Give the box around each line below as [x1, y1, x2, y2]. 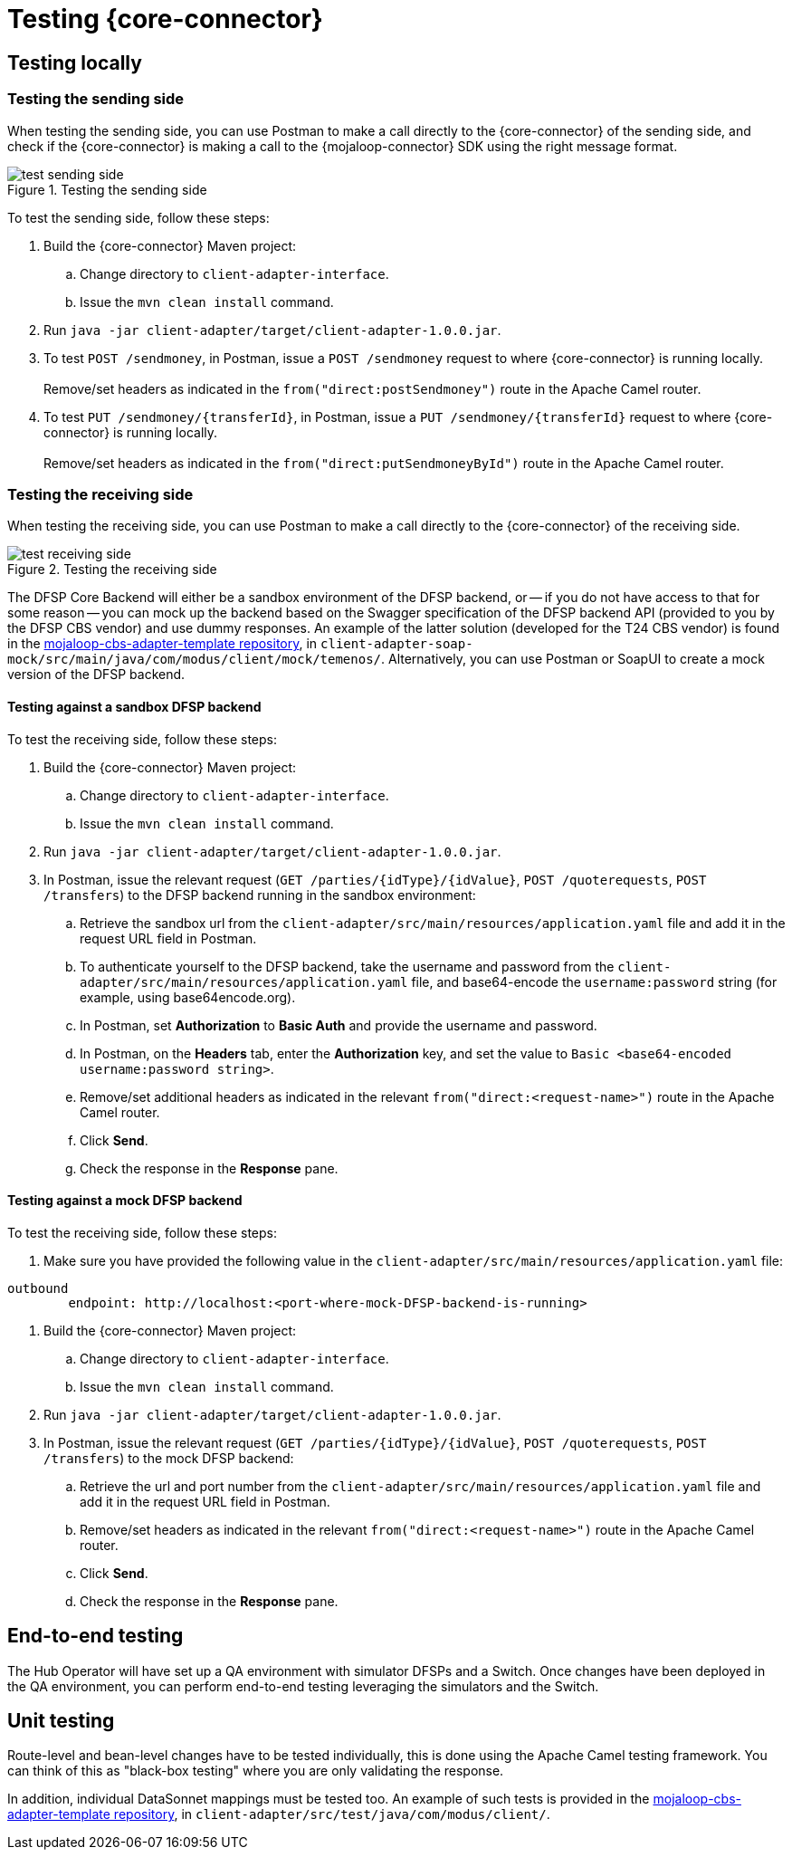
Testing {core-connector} [7, 4, 323, 34]
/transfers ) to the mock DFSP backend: [43, 1450, 294, 1466]
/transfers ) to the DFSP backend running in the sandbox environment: [43, 886, 476, 903]
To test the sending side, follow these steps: [7, 209, 270, 225]
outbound [7, 1280, 69, 1296]
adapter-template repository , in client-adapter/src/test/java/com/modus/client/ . [7, 1806, 550, 1823]
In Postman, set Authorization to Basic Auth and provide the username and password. [80, 1017, 597, 1033]
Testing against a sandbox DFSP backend [7, 698, 262, 714]
